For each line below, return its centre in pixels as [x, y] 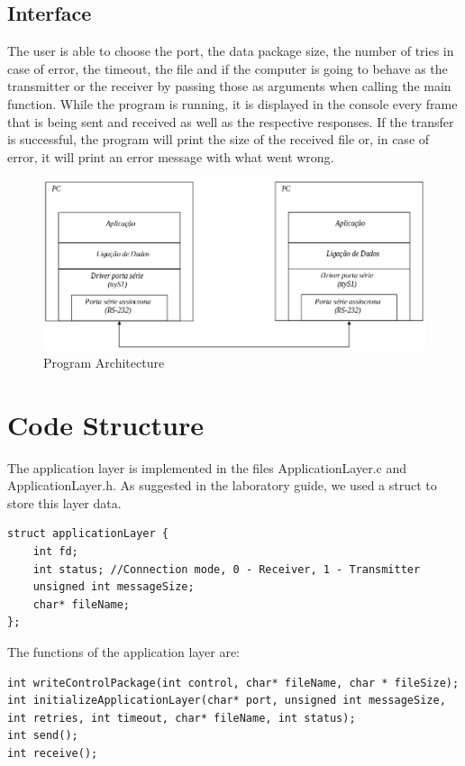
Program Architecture [104, 362]
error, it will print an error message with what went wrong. [171, 156]
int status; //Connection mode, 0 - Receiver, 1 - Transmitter [227, 569]
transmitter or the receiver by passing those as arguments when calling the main [229, 86]
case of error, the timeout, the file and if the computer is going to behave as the [228, 68]
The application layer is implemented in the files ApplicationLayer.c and [207, 467]
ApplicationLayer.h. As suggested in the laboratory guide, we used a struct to [222, 485]
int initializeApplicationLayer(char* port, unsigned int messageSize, [227, 701]
